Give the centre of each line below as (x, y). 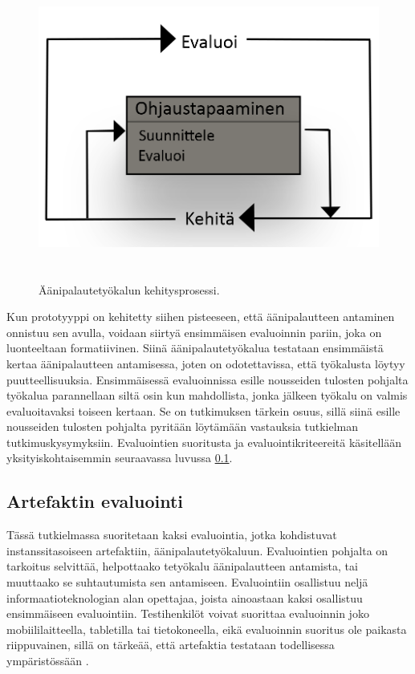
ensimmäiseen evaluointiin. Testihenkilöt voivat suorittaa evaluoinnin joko (188, 613)
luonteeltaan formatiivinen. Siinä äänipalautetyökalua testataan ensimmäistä (195, 348)
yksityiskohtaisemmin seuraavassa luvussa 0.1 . (120, 458)
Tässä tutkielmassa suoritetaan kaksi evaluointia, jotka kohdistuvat (172, 535)
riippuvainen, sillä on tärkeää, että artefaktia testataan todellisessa (171, 645)
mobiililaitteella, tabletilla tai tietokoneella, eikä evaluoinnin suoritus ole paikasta (207, 629)
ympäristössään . (48, 661)
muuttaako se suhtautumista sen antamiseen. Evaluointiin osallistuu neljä (187, 582)
